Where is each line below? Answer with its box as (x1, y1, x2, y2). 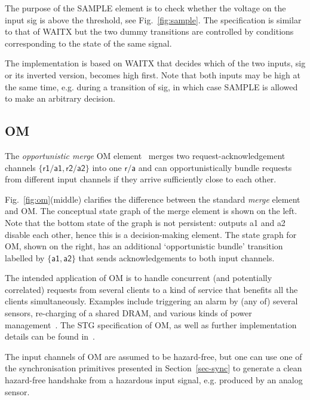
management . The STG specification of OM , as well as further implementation (5, 318, 297, 331)
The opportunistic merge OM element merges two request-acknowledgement (5, 149, 286, 161)
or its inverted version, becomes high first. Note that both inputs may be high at (5, 68, 300, 81)
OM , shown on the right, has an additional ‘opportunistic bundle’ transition (5, 240, 283, 252)
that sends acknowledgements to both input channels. (78, 251, 275, 264)
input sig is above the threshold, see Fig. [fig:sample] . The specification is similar (5, 13, 302, 26)
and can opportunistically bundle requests (138, 161, 292, 173)
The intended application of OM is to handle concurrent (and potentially (5, 271, 272, 284)
